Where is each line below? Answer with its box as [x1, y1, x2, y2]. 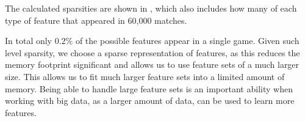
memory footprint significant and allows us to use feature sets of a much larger [5, 58, 300, 71]
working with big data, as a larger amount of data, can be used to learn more [5, 94, 295, 107]
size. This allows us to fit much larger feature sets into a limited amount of [5, 70, 285, 82]
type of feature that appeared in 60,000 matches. [5, 13, 187, 26]
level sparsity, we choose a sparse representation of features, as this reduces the [5, 46, 300, 59]
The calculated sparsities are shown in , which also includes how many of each [5, 2, 297, 14]
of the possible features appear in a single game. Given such [75, 34, 300, 47]
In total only [5, 34, 52, 47]
